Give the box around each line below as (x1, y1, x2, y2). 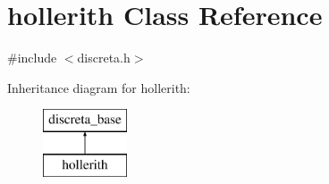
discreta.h (77, 48, 131, 67)
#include (7, 48, 57, 67)
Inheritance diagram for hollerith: (7, 78, 190, 96)
